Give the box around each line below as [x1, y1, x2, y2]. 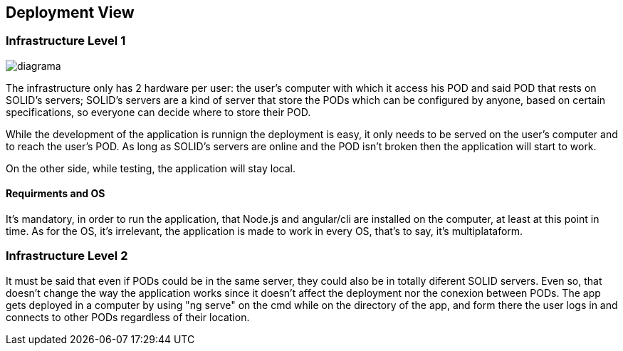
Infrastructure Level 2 [6, 248, 128, 263]
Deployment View [6, 4, 135, 21]
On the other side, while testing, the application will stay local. [6, 162, 295, 174]
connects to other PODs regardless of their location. [6, 310, 250, 323]
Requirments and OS [6, 187, 105, 200]
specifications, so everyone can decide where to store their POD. [6, 105, 311, 118]
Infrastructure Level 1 [6, 33, 126, 48]
